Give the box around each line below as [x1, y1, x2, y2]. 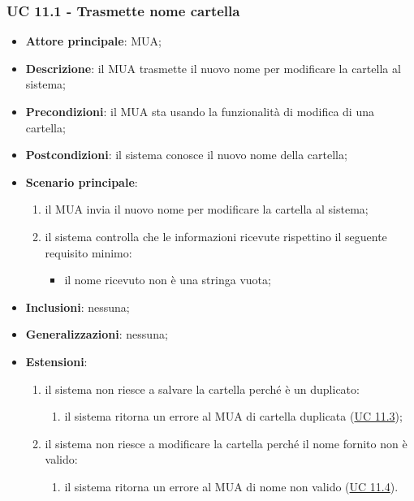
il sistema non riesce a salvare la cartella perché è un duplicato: [45, 380, 360, 397]
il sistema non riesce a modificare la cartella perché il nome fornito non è [45, 434, 408, 451]
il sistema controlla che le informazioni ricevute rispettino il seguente [45, 227, 387, 244]
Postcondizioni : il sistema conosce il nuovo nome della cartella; [25, 146, 347, 163]
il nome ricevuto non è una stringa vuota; [64, 271, 271, 288]
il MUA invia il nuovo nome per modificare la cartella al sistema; [45, 201, 369, 218]
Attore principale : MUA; [25, 32, 162, 50]
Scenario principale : [25, 173, 138, 190]
